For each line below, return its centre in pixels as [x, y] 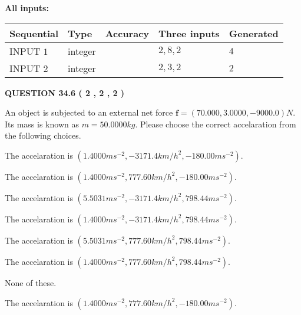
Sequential [34, 33]
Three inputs [189, 33]
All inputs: [27, 8]
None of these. [31, 282]
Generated [254, 33]
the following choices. [43, 135]
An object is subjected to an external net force [89, 112]
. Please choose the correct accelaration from [216, 124]
